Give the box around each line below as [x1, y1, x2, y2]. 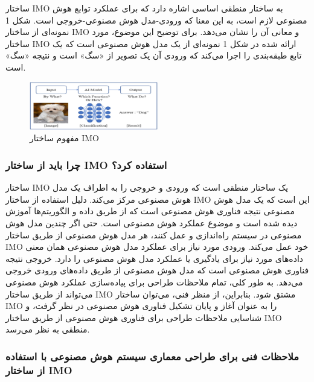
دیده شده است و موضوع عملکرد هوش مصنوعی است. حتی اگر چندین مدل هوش [5, 217, 298, 229]
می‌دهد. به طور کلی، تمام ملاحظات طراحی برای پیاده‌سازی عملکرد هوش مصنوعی [5, 276, 303, 288]
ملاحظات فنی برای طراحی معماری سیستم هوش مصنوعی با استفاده [5, 348, 299, 363]
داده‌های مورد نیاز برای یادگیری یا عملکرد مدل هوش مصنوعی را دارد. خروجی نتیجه [5, 252, 304, 264]
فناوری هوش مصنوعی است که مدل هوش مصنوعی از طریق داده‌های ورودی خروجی [5, 264, 309, 276]
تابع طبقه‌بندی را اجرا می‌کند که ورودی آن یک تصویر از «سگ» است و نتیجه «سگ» [5, 49, 302, 62]
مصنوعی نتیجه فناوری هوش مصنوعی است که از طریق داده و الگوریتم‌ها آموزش [5, 205, 295, 217]
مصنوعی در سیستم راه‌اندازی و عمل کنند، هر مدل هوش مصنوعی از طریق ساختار [5, 228, 302, 241]
